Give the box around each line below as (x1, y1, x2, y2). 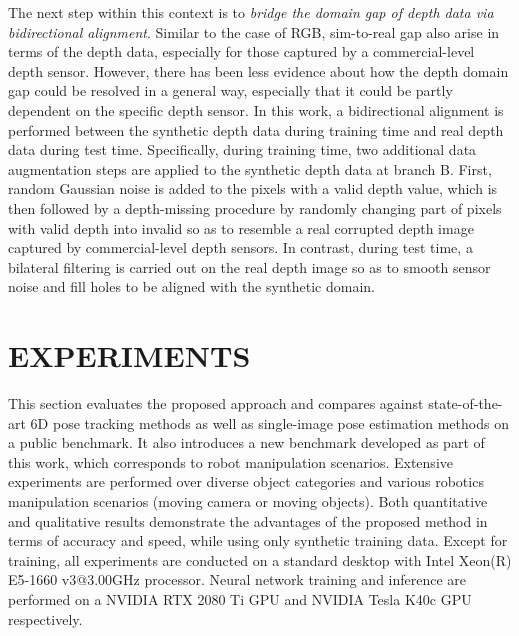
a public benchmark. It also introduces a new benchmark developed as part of (8, 432, 485, 453)
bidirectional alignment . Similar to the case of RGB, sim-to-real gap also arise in (8, 21, 500, 42)
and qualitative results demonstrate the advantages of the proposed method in (8, 510, 488, 531)
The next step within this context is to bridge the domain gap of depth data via (8, 2, 494, 22)
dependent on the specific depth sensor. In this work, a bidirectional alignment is (8, 99, 504, 120)
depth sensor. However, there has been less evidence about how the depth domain (8, 60, 509, 81)
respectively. (8, 608, 83, 629)
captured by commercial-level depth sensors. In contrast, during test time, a (8, 237, 473, 258)
